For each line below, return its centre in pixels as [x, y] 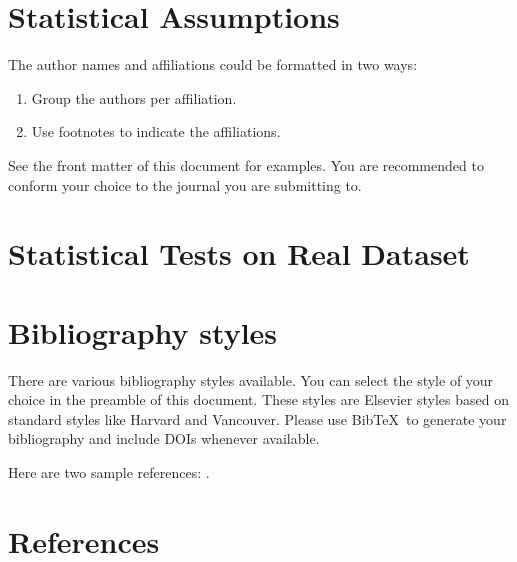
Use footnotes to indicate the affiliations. [156, 131]
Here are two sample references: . [109, 471]
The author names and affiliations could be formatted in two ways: [213, 64]
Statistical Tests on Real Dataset [239, 253]
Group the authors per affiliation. [134, 97]
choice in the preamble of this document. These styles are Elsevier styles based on [258, 399]
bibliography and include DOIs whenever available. [164, 438]
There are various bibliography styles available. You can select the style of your [251, 379]
